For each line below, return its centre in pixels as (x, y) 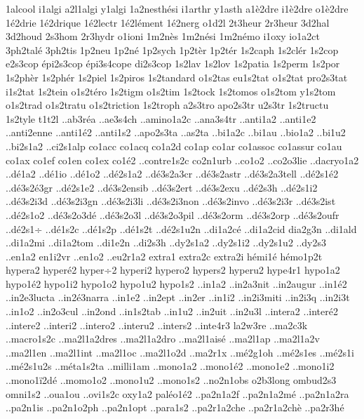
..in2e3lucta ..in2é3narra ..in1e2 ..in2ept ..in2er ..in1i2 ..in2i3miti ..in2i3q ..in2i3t (178, 297)
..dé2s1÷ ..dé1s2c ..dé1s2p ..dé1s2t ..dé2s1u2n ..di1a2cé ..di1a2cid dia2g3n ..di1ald (181, 228)
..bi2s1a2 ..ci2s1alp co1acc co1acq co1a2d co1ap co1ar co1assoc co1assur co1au (174, 146)
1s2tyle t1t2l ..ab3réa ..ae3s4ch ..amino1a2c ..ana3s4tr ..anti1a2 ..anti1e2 (161, 118)
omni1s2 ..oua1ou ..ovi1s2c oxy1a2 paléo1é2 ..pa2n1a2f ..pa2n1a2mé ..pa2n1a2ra (177, 393)
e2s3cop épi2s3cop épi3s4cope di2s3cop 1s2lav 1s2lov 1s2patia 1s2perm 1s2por (173, 64)
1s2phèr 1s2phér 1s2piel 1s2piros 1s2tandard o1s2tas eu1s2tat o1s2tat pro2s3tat (177, 77)
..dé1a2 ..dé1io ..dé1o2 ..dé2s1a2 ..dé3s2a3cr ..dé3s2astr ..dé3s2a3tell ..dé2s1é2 (172, 174)
